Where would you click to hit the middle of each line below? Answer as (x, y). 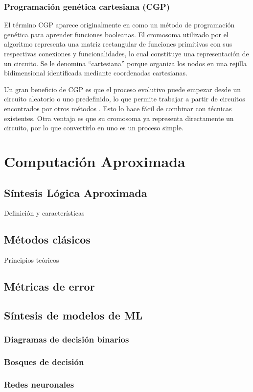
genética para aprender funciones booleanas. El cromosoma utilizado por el (116, 34)
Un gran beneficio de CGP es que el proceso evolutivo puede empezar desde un (122, 89)
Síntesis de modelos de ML (73, 315)
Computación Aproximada (95, 161)
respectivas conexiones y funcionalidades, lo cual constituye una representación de (126, 53)
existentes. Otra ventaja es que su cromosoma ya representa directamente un (119, 118)
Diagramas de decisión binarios (67, 339)
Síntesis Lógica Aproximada (76, 192)
